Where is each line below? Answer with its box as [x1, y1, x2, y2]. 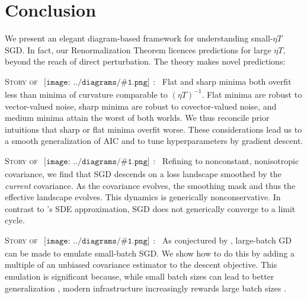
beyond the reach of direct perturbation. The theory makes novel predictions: [5, 55, 286, 68]
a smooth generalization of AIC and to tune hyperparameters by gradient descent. [5, 134, 303, 147]
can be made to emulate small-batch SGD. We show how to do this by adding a [5, 246, 295, 259]
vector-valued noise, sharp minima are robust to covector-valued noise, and [5, 100, 277, 112]
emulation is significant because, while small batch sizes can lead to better [5, 270, 274, 283]
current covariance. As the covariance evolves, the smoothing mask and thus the [5, 179, 296, 191]
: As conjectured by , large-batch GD [153, 233, 292, 246]
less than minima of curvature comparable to [5, 88, 168, 100]
